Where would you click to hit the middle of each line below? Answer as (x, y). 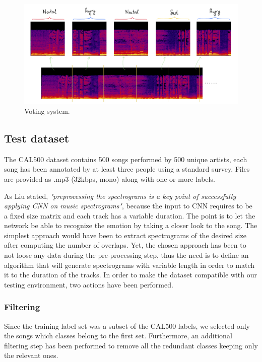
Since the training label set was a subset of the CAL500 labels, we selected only (127, 325)
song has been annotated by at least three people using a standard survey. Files (127, 169)
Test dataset (37, 138)
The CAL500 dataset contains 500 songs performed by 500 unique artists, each (126, 159)
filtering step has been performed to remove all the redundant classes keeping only (131, 345)
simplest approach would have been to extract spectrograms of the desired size (125, 235)
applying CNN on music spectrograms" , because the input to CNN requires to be (128, 206)
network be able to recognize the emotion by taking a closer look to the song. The (131, 225)
